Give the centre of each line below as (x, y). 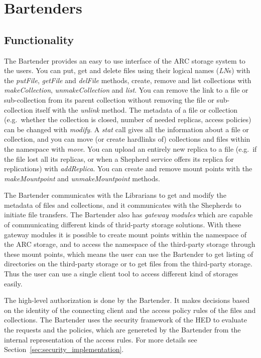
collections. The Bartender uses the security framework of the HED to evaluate (126, 320)
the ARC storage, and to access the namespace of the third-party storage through (130, 244)
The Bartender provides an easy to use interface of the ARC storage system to (125, 60)
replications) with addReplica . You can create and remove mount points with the (128, 168)
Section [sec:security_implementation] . (64, 349)
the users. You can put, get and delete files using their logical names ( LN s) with (127, 70)
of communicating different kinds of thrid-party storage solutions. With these (123, 225)
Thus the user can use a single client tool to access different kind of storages (121, 274)
